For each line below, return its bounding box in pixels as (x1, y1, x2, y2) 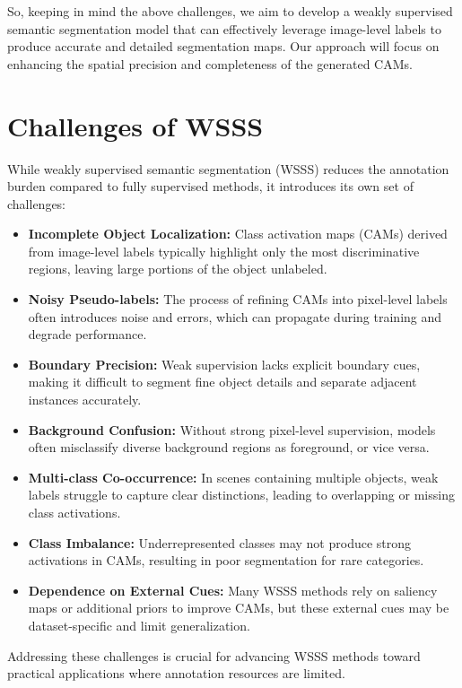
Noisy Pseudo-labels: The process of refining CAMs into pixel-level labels (28, 290, 448, 309)
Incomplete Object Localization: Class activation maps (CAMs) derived (28, 224, 448, 243)
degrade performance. (28, 325, 147, 344)
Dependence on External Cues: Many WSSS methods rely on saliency (28, 580, 438, 599)
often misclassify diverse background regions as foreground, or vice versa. (28, 438, 430, 457)
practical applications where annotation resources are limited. (7, 664, 345, 683)
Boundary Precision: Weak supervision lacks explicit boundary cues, (28, 354, 421, 373)
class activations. (28, 503, 121, 521)
